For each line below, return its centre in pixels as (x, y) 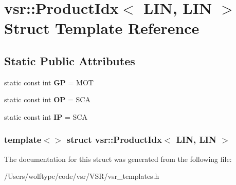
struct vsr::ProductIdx (114, 140)
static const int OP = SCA (47, 99)
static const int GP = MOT (49, 82)
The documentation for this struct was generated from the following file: (118, 159)
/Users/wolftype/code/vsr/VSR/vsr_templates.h (82, 176)
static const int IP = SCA (46, 116)
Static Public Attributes (70, 60)
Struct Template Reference (102, 28)
